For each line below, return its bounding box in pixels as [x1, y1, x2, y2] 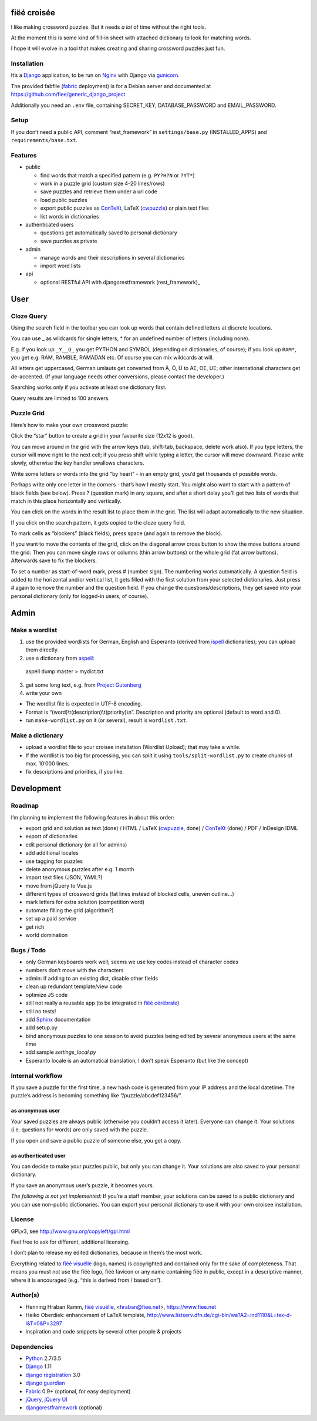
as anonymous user [11, 1107, 60, 1114]
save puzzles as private [40, 237, 97, 244]
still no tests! [25, 1007, 56, 1014]
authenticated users [25, 221, 75, 229]
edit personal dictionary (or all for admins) [25, 841, 127, 848]
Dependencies [11, 1342, 54, 1351]
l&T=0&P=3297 [25, 1319, 63, 1327]
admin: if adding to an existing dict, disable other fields [25, 975, 158, 982]
